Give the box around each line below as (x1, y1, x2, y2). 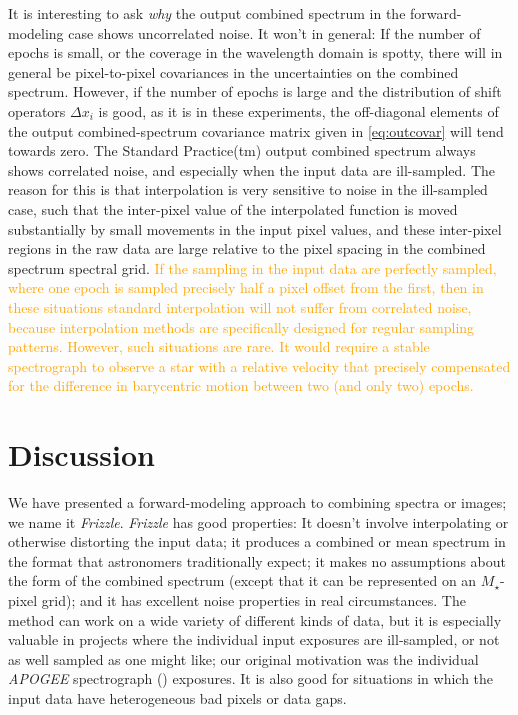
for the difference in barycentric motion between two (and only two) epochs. (8, 375, 474, 396)
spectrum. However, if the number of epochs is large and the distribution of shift (8, 81, 502, 102)
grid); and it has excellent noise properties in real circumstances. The (41, 589, 466, 610)
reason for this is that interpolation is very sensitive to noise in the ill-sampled (8, 179, 488, 200)
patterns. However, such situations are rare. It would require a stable (8, 336, 430, 357)
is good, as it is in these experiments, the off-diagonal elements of (98, 100, 499, 121)
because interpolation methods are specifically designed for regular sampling (8, 316, 475, 337)
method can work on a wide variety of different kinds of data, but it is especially (8, 609, 502, 630)
